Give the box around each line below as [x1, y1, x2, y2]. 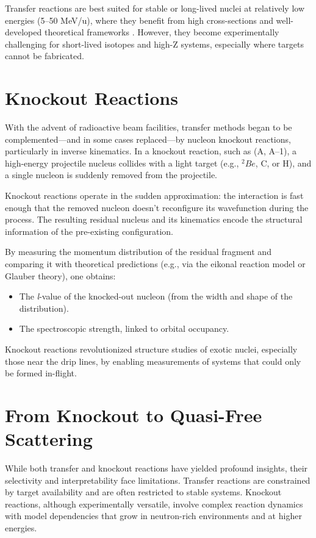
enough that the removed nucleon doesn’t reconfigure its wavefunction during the [5, 201, 309, 213]
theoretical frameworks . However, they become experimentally [44, 26, 279, 38]
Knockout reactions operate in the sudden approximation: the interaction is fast [5, 189, 304, 202]
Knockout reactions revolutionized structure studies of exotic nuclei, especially [5, 343, 298, 355]
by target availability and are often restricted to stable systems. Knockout [5, 486, 282, 498]
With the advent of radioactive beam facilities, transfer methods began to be [5, 121, 292, 134]
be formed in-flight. [5, 367, 77, 379]
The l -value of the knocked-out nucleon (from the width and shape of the [19, 290, 293, 303]
